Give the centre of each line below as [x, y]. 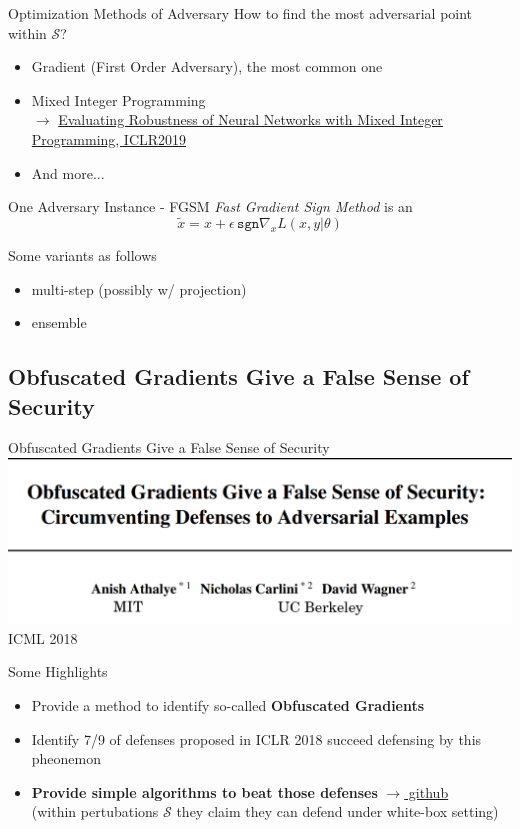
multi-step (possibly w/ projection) [139, 288]
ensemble [59, 322]
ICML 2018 [43, 637]
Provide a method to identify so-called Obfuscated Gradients [228, 705]
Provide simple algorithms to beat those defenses [204, 791]
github [428, 791]
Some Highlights [58, 671]
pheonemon [66, 758]
